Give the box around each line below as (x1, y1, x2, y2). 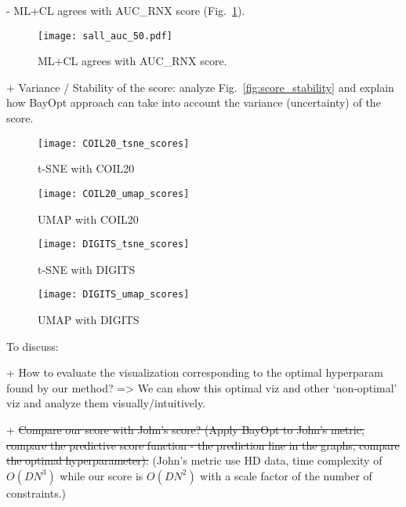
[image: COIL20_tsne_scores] (38, 137, 190, 149)
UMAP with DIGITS (38, 312, 140, 328)
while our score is (60, 467, 143, 483)
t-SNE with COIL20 (38, 160, 135, 177)
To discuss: (6, 337, 59, 354)
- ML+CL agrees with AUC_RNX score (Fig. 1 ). (6, 2, 245, 18)
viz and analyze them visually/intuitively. (6, 395, 206, 411)
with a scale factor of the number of (200, 467, 372, 483)
